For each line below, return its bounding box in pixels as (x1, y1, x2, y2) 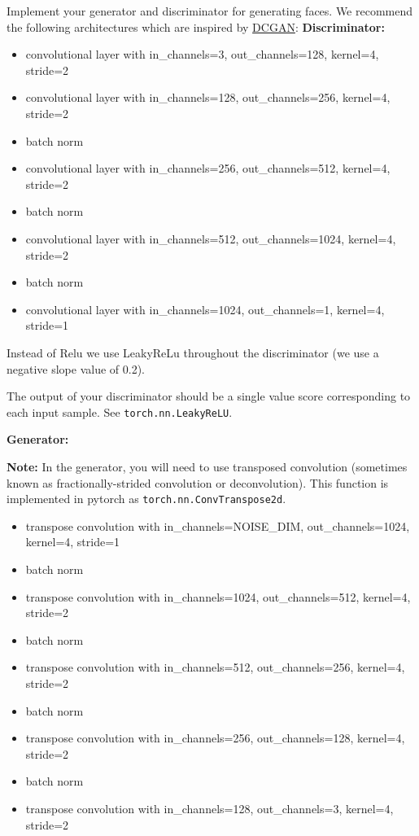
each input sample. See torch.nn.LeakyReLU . (7, 403, 233, 420)
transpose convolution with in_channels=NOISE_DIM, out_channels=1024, (25, 517, 410, 534)
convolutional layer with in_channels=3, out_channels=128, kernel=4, (25, 46, 379, 63)
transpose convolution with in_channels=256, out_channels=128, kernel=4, (25, 729, 405, 746)
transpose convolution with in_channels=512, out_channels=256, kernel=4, (25, 659, 405, 676)
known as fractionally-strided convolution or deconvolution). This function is (7, 474, 389, 491)
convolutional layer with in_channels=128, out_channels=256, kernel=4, (25, 89, 391, 106)
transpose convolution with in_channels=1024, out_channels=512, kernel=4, (25, 588, 411, 605)
